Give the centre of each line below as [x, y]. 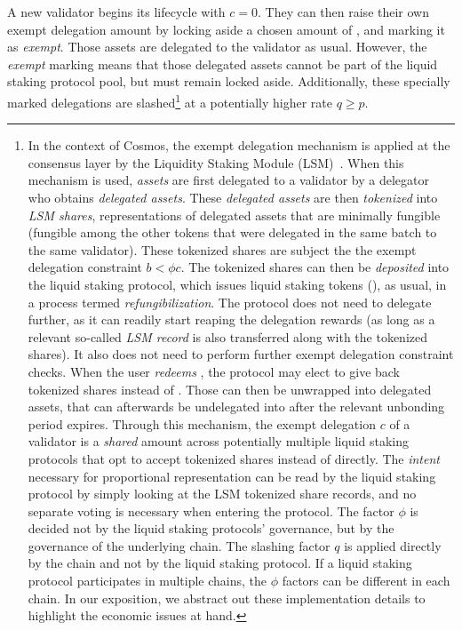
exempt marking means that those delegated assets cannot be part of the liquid [223, 64]
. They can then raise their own [343, 12]
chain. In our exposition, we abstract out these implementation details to [227, 598]
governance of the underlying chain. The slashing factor [179, 545]
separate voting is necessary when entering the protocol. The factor [211, 510]
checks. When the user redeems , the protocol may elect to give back [214, 371]
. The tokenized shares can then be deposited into [315, 267]
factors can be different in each [366, 581]
